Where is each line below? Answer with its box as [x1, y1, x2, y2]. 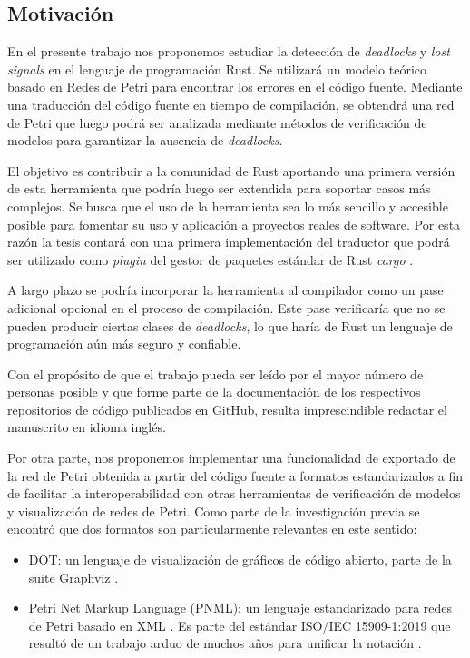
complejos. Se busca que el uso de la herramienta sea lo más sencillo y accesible [7, 196, 448, 215]
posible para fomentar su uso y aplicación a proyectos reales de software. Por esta [7, 214, 461, 233]
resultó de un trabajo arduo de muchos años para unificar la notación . [28, 633, 422, 653]
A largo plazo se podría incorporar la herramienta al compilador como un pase [7, 280, 444, 300]
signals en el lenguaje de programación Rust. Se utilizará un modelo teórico [7, 59, 426, 78]
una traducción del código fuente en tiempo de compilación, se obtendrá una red [7, 94, 455, 113]
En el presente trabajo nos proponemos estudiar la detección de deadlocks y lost [7, 42, 450, 61]
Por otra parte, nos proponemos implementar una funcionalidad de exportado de [7, 448, 455, 467]
